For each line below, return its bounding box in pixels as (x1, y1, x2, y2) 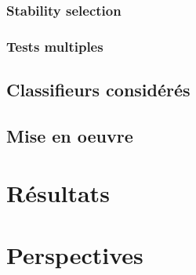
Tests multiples (6, 36, 103, 56)
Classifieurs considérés (6, 78, 191, 102)
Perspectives (6, 238, 143, 270)
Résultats (6, 177, 110, 209)
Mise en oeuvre (6, 123, 133, 147)
